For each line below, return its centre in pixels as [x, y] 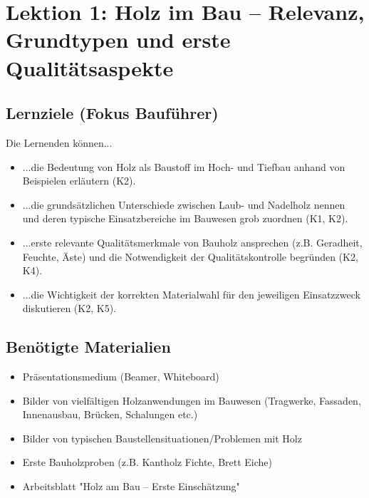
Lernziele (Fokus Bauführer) [112, 113]
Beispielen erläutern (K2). [79, 181]
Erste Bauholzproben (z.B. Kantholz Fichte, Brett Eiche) [147, 462]
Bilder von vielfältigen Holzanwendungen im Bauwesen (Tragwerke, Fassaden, [192, 400]
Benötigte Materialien [88, 347]
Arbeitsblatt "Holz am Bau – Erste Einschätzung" [131, 486]
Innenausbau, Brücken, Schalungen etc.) [110, 414]
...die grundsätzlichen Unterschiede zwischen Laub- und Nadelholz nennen [184, 204]
